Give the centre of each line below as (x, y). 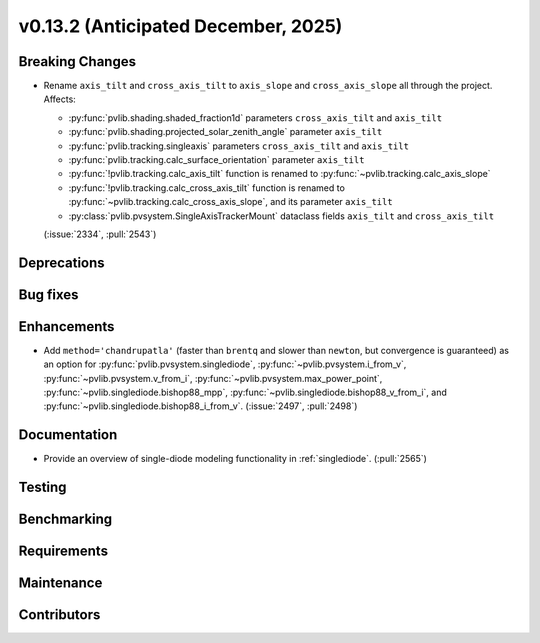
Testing (42, 487)
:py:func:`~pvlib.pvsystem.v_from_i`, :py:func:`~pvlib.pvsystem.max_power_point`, (213, 378)
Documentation (68, 435)
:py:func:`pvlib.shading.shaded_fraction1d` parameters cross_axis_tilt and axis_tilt (255, 117)
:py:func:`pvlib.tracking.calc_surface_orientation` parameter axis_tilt (216, 160)
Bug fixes (48, 294)
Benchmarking (65, 519)
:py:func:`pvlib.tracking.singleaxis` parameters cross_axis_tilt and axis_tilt (239, 146)
